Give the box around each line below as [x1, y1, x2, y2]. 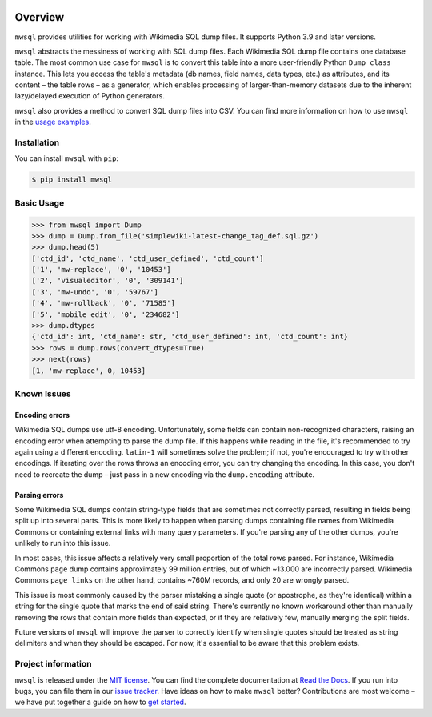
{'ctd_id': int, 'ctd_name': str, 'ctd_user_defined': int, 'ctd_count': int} [31, 332, 348, 342]
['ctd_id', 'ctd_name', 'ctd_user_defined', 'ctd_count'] [31, 254, 264, 263]
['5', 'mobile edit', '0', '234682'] [31, 310, 180, 319]
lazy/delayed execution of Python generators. [14, 91, 166, 101]
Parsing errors [14, 490, 64, 499]
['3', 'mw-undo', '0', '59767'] [31, 287, 159, 296]
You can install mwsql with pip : [14, 154, 119, 163]
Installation [14, 137, 60, 148]
